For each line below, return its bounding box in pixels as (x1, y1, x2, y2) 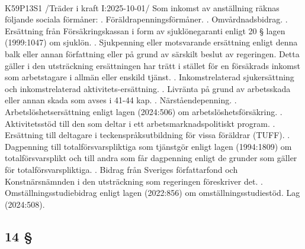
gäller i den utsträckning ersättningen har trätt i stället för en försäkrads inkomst (5, 59, 300, 71)
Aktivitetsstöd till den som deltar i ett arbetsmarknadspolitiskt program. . (5, 117, 275, 129)
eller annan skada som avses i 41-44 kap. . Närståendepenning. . (5, 94, 237, 106)
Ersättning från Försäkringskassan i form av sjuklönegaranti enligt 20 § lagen (5, 24, 285, 37)
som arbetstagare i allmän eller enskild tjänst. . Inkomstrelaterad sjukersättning (5, 71, 294, 83)
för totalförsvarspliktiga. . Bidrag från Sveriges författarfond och (5, 163, 238, 175)
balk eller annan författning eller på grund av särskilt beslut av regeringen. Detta (5, 47, 300, 60)
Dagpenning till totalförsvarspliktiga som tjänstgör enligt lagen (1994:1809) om (5, 140, 292, 152)
